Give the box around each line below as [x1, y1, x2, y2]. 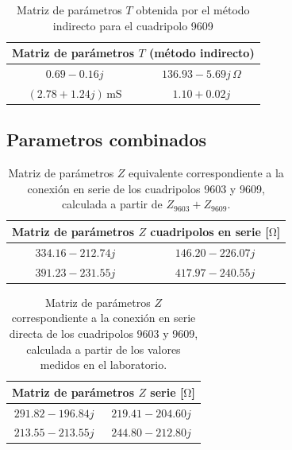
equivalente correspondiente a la [129, 165, 284, 181]
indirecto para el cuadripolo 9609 [52, 17, 213, 33]
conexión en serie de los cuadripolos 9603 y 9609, [27, 180, 265, 196]
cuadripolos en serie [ [150, 223, 269, 239]
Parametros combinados [6, 127, 206, 152]
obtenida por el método [136, 2, 250, 17]
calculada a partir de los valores [26, 340, 181, 357]
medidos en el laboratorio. [40, 356, 167, 373]
